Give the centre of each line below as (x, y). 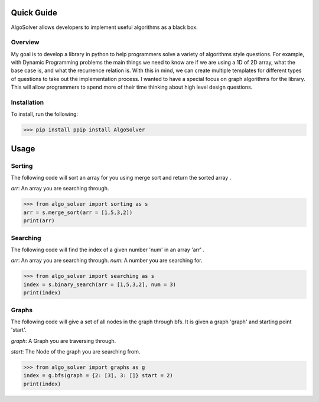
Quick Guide (34, 13)
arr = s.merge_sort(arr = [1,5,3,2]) (78, 212)
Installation (27, 102)
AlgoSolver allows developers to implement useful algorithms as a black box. (104, 27)
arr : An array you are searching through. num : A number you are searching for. (107, 261)
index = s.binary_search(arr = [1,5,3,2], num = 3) (100, 284)
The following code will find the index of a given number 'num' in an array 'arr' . (108, 249)
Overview (25, 43)
